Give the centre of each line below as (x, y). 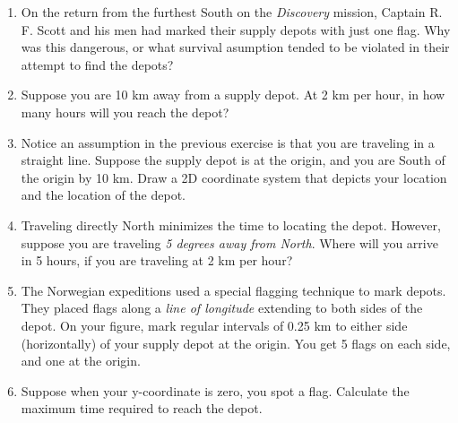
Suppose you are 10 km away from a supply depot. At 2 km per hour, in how (233, 95)
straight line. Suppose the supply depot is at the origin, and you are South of (233, 160)
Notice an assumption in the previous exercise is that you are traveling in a (228, 142)
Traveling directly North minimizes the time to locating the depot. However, (231, 224)
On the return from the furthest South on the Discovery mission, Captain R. (232, 12)
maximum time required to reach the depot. (142, 408)
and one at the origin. (81, 361)
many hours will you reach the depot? (125, 112)
